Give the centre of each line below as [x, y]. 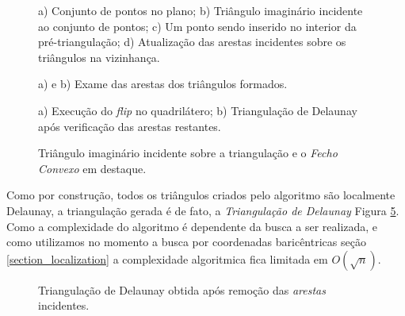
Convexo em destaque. [92, 168]
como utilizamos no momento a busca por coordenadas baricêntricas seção [186, 242]
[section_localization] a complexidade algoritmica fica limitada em [167, 258]
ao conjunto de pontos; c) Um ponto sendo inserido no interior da [197, 26]
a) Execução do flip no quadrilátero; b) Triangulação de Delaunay [198, 110]
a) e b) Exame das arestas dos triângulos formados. [163, 84]
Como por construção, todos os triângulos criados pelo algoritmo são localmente [201, 195]
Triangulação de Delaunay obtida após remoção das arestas [182, 289]
